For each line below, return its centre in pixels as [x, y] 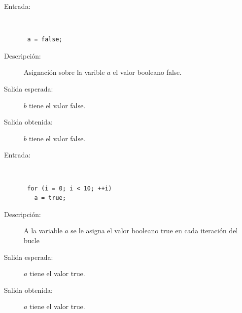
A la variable [43, 231]
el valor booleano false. [147, 72]
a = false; [45, 40]
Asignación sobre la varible [64, 72]
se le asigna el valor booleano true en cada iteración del [154, 231]
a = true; [50, 198]
